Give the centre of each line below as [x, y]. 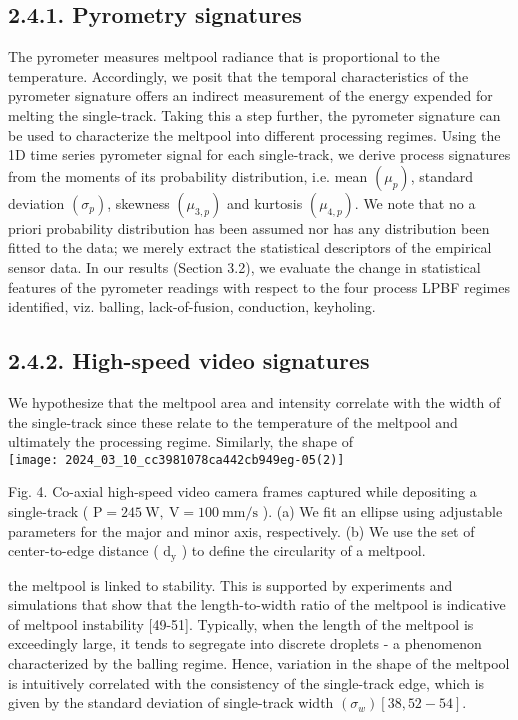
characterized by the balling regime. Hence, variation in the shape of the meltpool [259, 662]
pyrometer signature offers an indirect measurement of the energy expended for [250, 95]
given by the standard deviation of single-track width [171, 702]
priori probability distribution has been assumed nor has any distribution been [249, 227]
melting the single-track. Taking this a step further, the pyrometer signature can [254, 114]
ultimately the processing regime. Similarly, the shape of [180, 441]
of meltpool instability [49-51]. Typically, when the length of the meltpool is [241, 623]
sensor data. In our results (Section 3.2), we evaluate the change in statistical [244, 266]
